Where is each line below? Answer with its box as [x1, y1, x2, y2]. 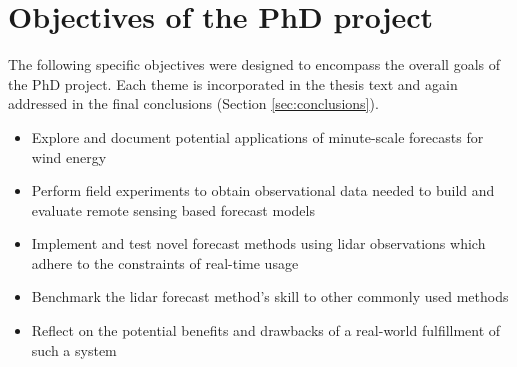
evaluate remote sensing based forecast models [31, 199, 315, 220]
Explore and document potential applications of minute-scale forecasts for [31, 126, 484, 147]
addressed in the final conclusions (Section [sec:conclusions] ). [8, 93, 379, 114]
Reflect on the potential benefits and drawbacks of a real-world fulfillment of [31, 320, 501, 341]
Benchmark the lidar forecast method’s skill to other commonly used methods [31, 286, 509, 307]
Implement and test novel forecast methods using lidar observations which [31, 233, 486, 254]
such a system [31, 339, 117, 360]
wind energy [31, 146, 107, 167]
